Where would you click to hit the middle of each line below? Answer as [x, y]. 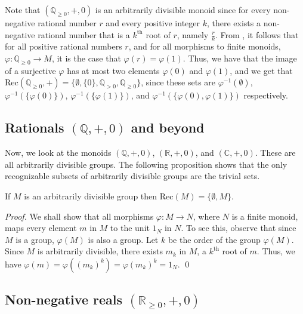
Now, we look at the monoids [58, 153]
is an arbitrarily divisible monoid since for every [183, 10]
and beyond [168, 127]
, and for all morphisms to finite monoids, [205, 46]
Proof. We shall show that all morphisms [79, 216]
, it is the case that [86, 58]
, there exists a [234, 23]
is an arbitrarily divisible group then [91, 196]
